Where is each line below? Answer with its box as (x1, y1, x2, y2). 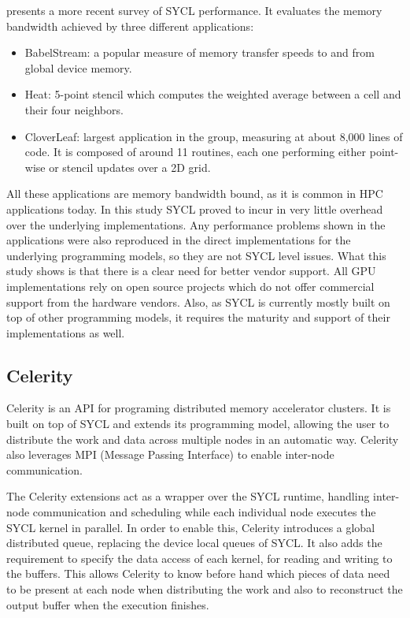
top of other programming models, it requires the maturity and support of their (6, 309, 390, 326)
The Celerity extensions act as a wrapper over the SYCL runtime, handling (6, 488, 370, 504)
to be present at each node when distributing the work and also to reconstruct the (6, 581, 403, 598)
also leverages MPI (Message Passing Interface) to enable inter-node (6, 446, 334, 463)
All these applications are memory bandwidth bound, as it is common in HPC (6, 185, 383, 202)
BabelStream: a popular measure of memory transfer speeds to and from (24, 44, 375, 61)
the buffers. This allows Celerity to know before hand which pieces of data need (6, 565, 390, 582)
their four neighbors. (24, 101, 124, 117)
